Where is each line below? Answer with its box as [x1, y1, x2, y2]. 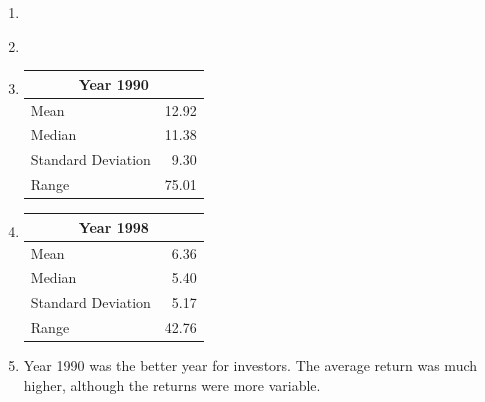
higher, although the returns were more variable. [23, 374, 321, 395]
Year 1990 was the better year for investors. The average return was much [23, 355, 478, 376]
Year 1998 [78, 216, 149, 237]
